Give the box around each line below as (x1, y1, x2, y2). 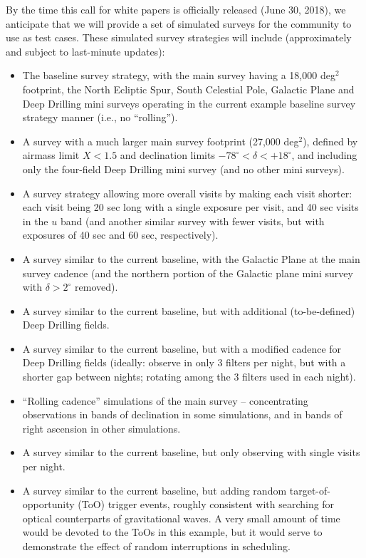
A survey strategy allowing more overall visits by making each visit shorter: (22, 185, 352, 200)
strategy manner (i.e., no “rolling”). (22, 110, 178, 125)
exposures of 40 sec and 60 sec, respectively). (22, 227, 219, 242)
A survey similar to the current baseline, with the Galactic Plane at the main (22, 251, 360, 266)
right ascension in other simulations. (22, 420, 181, 435)
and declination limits (120, 148, 215, 162)
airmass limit (22, 148, 80, 162)
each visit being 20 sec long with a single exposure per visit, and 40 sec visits (22, 200, 359, 215)
